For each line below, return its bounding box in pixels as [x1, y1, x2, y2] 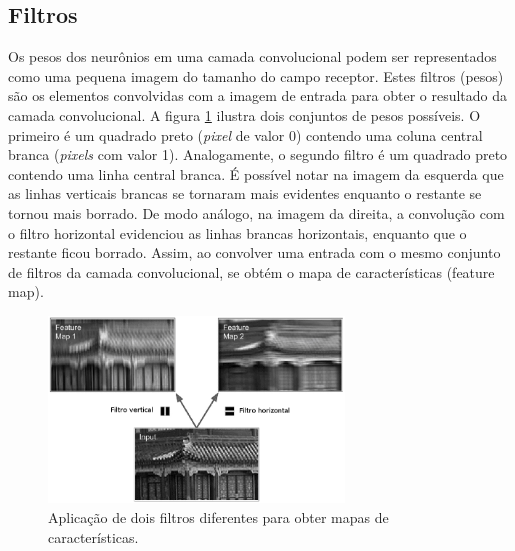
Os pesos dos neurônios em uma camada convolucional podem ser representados [8, 46, 497, 67]
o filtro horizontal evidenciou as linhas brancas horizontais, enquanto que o [8, 222, 467, 243]
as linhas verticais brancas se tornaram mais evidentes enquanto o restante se [8, 183, 482, 204]
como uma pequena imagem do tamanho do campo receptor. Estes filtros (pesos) [8, 65, 504, 86]
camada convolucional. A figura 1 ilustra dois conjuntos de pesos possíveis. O [8, 104, 481, 125]
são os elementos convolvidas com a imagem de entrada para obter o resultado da [8, 85, 508, 106]
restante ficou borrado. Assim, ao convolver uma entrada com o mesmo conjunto [8, 242, 501, 263]
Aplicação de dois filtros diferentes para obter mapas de [48, 506, 389, 527]
